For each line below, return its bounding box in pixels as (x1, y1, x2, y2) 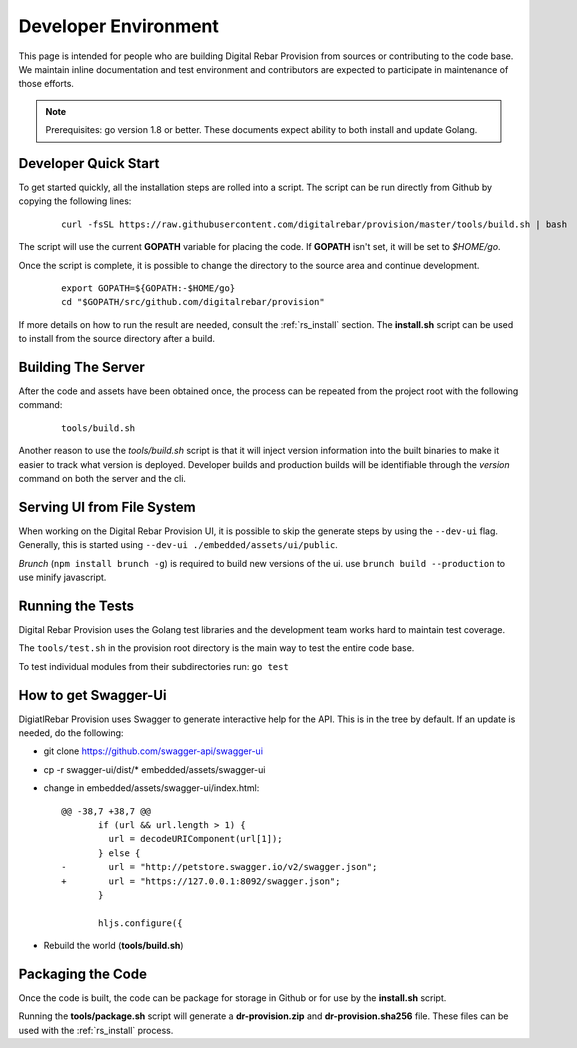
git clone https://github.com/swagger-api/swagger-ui (43, 745, 264, 757)
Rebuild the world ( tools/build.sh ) (43, 940, 184, 952)
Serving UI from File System (18, 498, 196, 515)
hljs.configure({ (98, 917, 183, 929)
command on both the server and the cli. (18, 473, 187, 484)
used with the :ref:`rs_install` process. (18, 1024, 174, 1036)
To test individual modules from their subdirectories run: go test (18, 660, 289, 672)
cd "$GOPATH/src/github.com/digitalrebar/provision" (61, 296, 325, 308)
